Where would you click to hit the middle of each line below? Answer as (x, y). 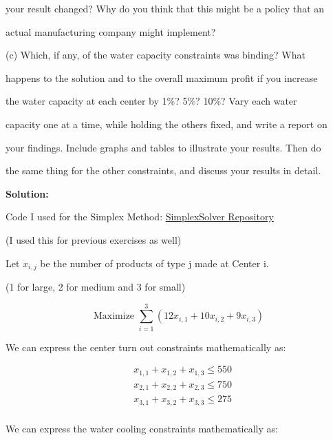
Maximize (114, 316)
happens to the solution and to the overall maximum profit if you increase (162, 77)
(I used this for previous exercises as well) (94, 239)
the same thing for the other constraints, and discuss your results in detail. (163, 170)
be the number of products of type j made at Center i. (154, 263)
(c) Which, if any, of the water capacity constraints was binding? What (155, 55)
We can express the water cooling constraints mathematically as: (142, 428)
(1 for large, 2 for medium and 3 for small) (96, 286)
